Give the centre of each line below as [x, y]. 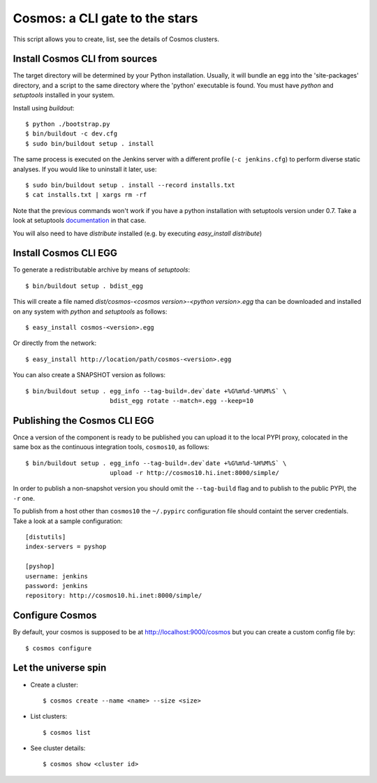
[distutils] [46, 537]
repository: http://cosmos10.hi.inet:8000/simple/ [114, 596]
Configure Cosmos [55, 616]
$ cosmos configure [59, 648]
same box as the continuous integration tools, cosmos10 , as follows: [111, 447]
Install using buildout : [44, 108]
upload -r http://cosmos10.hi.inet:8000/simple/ [194, 473]
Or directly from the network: [55, 343]
